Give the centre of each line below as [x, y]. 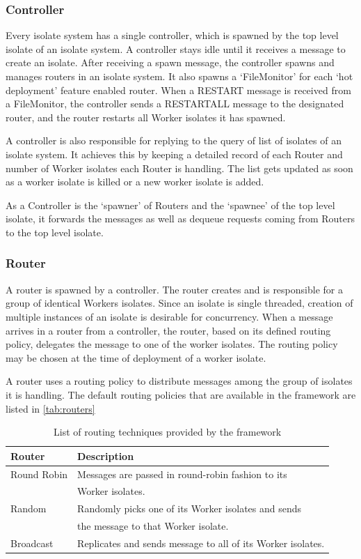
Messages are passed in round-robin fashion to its [182, 474]
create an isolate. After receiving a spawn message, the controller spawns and [170, 62]
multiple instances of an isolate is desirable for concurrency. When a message [169, 316]
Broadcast [32, 543]
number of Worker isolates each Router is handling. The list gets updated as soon [179, 168]
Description [106, 455]
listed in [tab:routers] [50, 408]
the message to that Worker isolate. [153, 526]
